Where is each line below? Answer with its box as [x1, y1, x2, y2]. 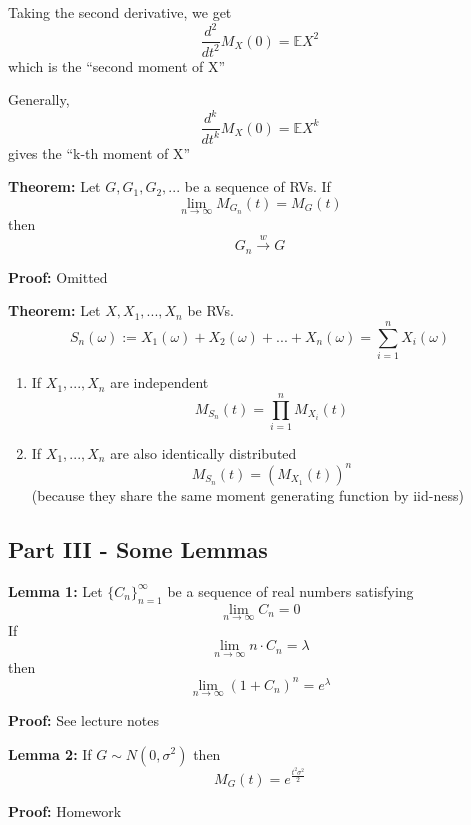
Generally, [8, 89, 70, 110]
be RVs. [187, 300, 234, 321]
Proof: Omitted [8, 266, 108, 287]
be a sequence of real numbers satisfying [167, 580, 414, 601]
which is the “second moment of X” [8, 55, 226, 76]
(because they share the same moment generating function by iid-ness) [31, 484, 464, 505]
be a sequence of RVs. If [184, 176, 331, 197]
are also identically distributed [110, 442, 297, 463]
